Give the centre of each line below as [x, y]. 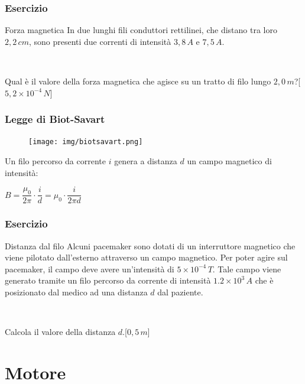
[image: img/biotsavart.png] [86, 142]
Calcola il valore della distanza [60, 332]
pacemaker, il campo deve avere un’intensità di [90, 269]
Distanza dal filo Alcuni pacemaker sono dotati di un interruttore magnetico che [150, 245]
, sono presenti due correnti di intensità [100, 41]
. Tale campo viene [247, 269]
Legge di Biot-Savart [55, 119]
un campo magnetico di [229, 161]
